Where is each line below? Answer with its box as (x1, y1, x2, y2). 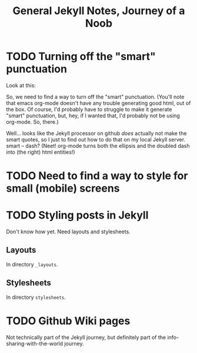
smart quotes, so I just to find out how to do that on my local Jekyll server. (6, 136, 186, 143)
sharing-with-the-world (6, 340, 64, 347)
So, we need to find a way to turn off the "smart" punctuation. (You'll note (6, 93, 185, 100)
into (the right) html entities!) (6, 149, 75, 156)
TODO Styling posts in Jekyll (6, 209, 149, 222)
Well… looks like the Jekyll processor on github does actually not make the (6, 130, 187, 137)
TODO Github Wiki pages (6, 314, 131, 328)
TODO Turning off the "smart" (6, 50, 156, 63)
